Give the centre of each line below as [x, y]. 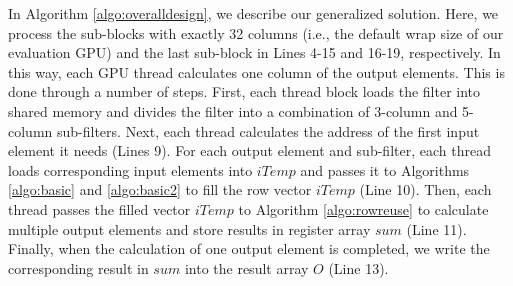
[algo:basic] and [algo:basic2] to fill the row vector [160, 189]
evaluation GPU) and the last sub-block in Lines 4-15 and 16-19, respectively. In [254, 52]
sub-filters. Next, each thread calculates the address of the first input [268, 130]
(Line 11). [436, 228]
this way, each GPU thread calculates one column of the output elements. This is [256, 71]
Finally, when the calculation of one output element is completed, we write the [249, 248]
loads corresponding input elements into [130, 169]
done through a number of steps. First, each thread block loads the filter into [244, 91]
